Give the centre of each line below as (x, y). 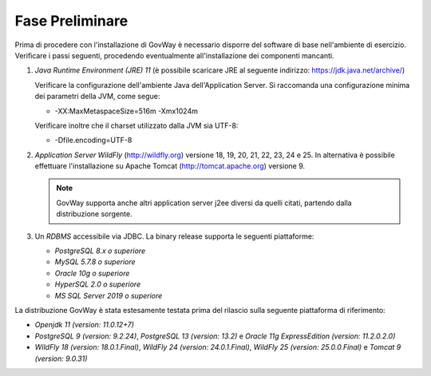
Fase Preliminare (71, 21)
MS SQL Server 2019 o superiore (109, 295)
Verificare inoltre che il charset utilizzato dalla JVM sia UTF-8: (136, 125)
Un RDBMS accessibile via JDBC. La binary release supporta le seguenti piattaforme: (174, 236)
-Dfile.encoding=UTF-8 (93, 141)
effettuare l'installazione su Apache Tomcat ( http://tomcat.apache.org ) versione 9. (170, 166)
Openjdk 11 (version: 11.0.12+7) (85, 325)
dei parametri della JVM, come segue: (97, 97)
